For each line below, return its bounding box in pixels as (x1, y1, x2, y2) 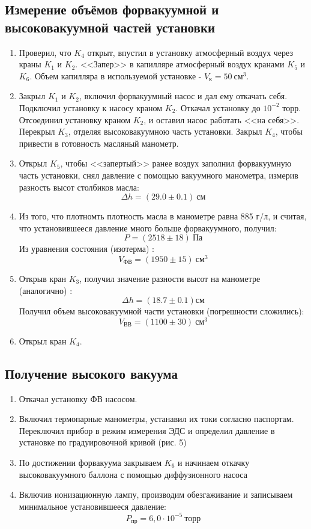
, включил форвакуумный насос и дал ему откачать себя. (79, 90, 288, 102)
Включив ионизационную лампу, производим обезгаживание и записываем (19, 488, 293, 501)
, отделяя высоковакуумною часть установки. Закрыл (68, 125, 262, 138)
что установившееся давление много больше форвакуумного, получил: (19, 221, 277, 234)
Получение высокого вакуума (5, 364, 178, 382)
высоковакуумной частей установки (5, 17, 216, 36)
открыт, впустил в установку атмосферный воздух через (87, 46, 293, 58)
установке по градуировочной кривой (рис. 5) (19, 436, 187, 448)
